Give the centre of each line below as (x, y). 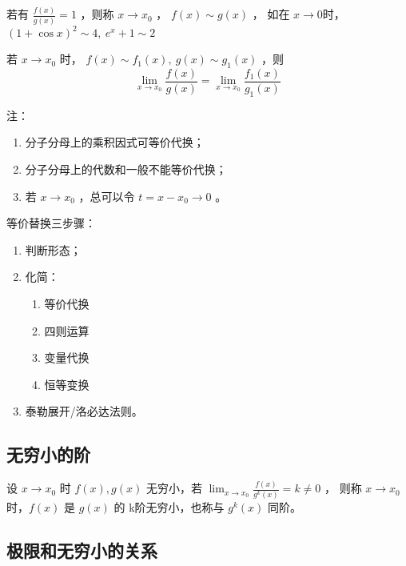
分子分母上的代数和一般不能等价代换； (126, 169)
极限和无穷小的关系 (82, 550)
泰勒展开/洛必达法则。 (84, 411)
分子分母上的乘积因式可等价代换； (115, 142)
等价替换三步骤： (51, 223)
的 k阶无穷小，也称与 (169, 507)
